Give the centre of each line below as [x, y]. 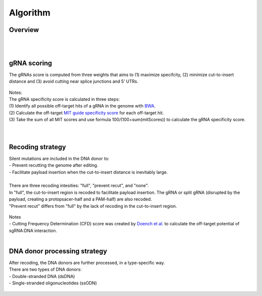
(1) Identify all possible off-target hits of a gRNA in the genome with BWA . [82, 106]
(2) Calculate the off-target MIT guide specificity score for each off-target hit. [86, 113]
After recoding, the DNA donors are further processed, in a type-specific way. [87, 263]
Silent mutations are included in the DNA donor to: [59, 158]
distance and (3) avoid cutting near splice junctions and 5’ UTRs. [74, 81]
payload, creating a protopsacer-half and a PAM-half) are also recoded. [81, 199]
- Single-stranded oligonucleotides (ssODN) [53, 283]
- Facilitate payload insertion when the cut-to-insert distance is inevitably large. [89, 172]
